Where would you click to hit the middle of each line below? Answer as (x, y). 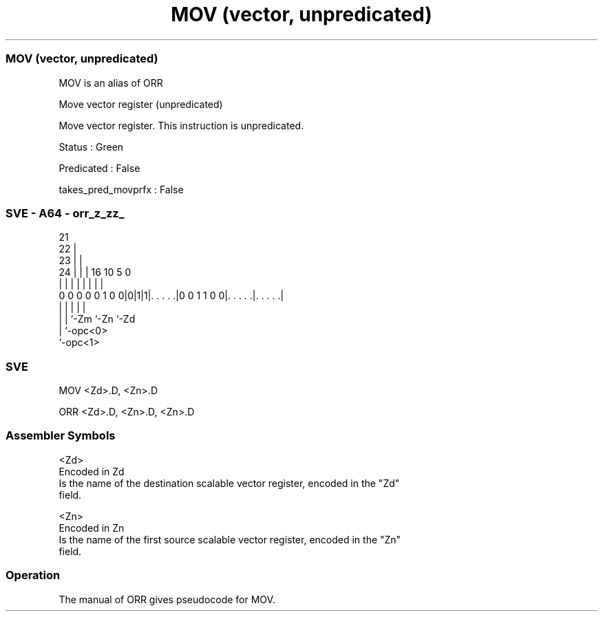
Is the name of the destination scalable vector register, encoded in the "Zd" (229, 483)
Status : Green (91, 147)
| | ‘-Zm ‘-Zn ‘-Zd (97, 319)
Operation (33, 575)
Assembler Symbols (61, 436)
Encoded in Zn (92, 528)
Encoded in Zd (92, 471)
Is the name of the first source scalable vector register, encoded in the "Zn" (230, 539)
